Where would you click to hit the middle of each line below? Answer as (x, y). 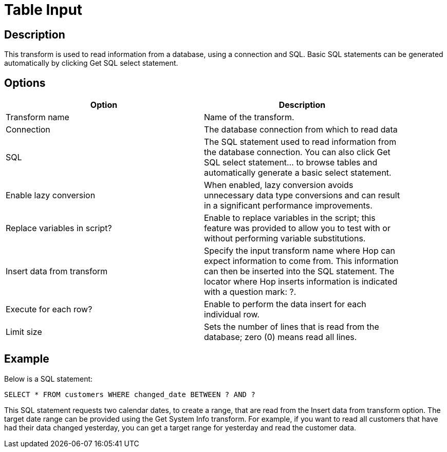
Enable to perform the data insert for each (285, 304)
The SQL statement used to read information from (300, 142)
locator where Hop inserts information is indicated (301, 282)
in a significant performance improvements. (288, 206)
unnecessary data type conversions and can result (302, 195)
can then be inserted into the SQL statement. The (299, 271)
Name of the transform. (249, 117)
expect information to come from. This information (301, 261)
